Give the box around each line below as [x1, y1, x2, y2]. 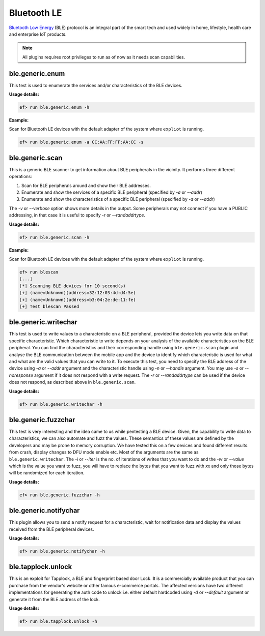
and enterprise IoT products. [9, 31, 67, 37]
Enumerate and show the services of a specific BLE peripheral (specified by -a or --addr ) [21, 189, 203, 195]
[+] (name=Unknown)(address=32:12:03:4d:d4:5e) [19, 290, 136, 296]
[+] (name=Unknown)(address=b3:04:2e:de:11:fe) [19, 297, 136, 303]
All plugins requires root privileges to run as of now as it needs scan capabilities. [22, 54, 185, 60]
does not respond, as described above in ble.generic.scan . [9, 379, 136, 385]
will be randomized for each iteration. [9, 470, 85, 476]
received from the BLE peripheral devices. [9, 526, 94, 532]
